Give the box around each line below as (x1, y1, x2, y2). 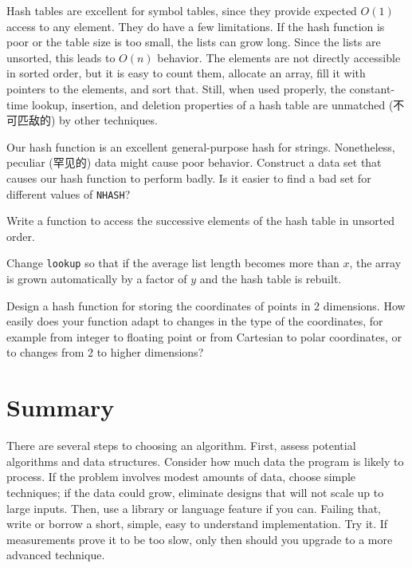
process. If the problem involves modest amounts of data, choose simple (6, 468, 356, 485)
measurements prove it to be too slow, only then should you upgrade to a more (6, 531, 393, 547)
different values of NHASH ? (6, 185, 131, 202)
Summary (6, 391, 115, 424)
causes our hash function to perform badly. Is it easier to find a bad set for (6, 169, 371, 186)
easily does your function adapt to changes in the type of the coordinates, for (6, 313, 383, 329)
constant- (349, 80, 395, 97)
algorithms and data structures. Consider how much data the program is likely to (6, 452, 404, 469)
